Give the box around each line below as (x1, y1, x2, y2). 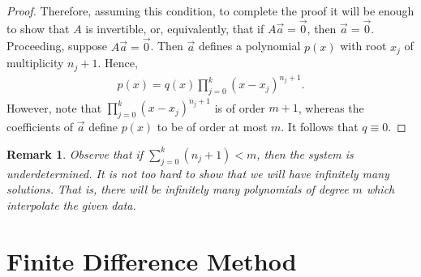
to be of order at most (157, 118, 268, 135)
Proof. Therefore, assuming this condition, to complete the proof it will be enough (6, 2, 415, 19)
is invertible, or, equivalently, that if (85, 19, 264, 36)
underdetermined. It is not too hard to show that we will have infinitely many (6, 164, 389, 181)
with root (340, 37, 387, 54)
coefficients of (6, 118, 74, 135)
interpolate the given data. (6, 196, 136, 213)
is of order (214, 99, 265, 116)
